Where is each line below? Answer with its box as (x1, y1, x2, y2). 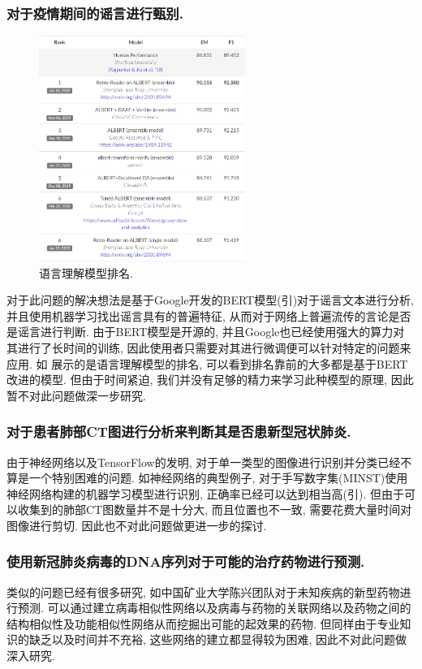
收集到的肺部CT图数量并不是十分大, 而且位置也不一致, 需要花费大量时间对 (17, 501, 412, 518)
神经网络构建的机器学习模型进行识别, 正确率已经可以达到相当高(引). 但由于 (6, 485, 404, 502)
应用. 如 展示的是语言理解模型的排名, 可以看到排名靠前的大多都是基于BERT (6, 355, 408, 372)
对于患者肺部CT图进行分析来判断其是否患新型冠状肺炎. (6, 421, 351, 442)
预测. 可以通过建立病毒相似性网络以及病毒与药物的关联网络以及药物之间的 (17, 599, 411, 616)
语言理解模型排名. (39, 264, 133, 281)
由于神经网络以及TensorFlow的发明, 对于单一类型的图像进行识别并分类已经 (6, 453, 401, 470)
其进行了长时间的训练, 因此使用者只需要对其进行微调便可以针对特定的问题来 (6, 339, 411, 356)
